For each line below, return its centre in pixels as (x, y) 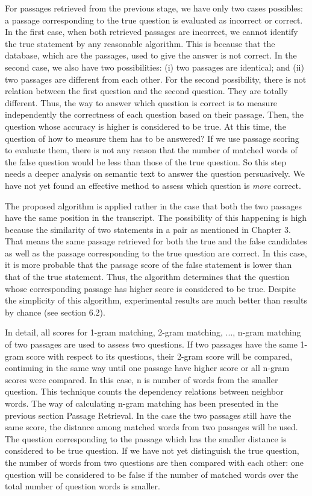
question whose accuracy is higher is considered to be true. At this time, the (145, 126)
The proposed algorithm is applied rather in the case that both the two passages (153, 205)
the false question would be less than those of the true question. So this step (146, 161)
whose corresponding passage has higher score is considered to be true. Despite (150, 288)
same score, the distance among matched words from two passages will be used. (151, 427)
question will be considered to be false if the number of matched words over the (152, 474)
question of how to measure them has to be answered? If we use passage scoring (152, 138)
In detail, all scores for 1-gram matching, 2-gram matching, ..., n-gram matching (153, 332)
